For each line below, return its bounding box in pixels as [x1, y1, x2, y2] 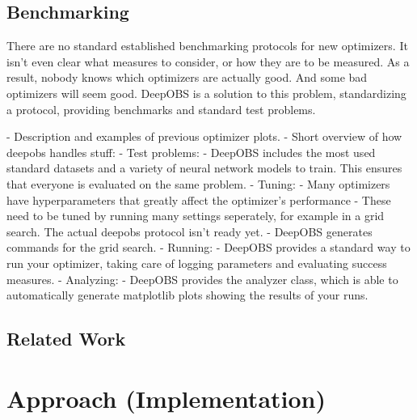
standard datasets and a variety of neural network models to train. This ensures [6, 159, 402, 176]
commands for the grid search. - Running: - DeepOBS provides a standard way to [6, 239, 411, 256]
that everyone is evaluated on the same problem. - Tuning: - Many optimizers [6, 175, 390, 192]
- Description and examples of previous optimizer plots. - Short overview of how [6, 128, 402, 145]
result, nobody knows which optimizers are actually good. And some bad [6, 69, 368, 86]
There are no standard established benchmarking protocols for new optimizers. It [6, 37, 408, 54]
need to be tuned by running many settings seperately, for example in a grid [6, 207, 385, 224]
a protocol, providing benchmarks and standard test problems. [6, 100, 316, 117]
